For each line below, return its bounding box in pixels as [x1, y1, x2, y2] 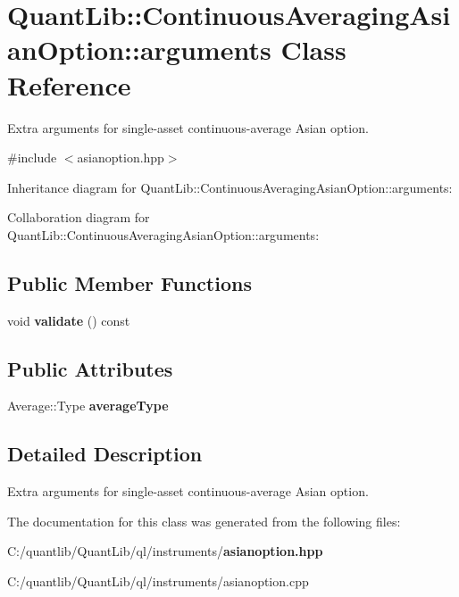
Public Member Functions [7, 269, 252, 296]
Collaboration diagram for [7, 208, 150, 227]
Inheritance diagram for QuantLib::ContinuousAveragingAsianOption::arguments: [7, 178, 453, 196]
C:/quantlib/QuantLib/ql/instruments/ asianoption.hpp [7, 542, 323, 560]
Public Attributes [7, 354, 173, 382]
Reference [7, 66, 131, 103]
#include [7, 148, 57, 167]
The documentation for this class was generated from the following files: [7, 511, 401, 530]
